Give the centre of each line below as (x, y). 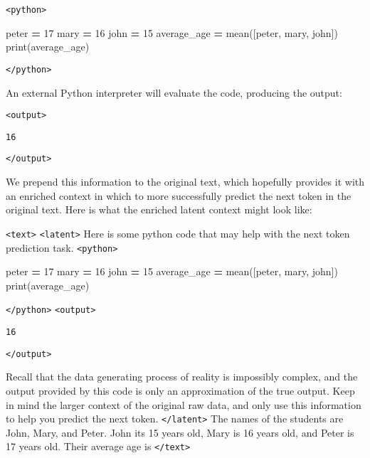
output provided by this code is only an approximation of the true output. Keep (180, 390)
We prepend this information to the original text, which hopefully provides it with (185, 182)
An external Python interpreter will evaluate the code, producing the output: (174, 92)
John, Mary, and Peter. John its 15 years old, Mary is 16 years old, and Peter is (180, 432)
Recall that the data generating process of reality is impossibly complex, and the (182, 377)
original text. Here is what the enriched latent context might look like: (159, 209)
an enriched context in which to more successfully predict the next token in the (179, 195)
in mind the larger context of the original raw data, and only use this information (184, 404)
